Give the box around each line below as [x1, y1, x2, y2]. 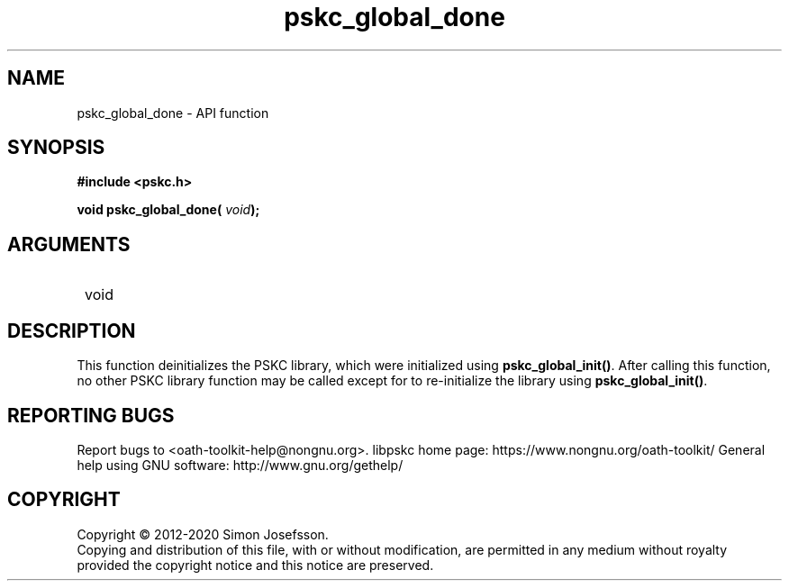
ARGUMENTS [7, 232, 131, 256]
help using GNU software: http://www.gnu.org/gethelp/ [77, 457, 404, 473]
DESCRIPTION [7, 319, 136, 342]
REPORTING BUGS [7, 403, 175, 427]
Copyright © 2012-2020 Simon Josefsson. [77, 526, 329, 542]
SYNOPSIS [7, 136, 105, 159]
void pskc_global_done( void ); [77, 202, 260, 218]
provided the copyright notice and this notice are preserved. [77, 556, 434, 573]
